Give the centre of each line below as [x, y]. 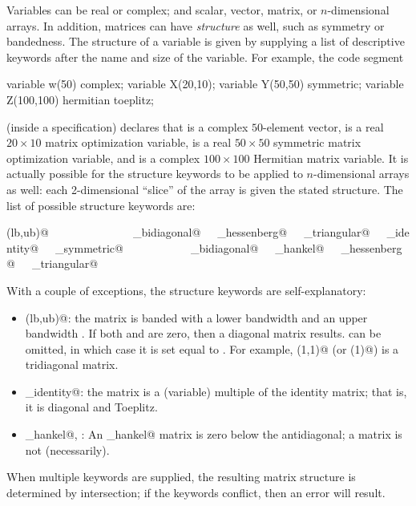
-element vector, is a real [323, 126]
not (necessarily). [67, 449]
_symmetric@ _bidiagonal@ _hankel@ [190, 247]
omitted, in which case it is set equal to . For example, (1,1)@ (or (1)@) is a [212, 348]
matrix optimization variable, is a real [138, 142]
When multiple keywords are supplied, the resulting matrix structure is [181, 477]
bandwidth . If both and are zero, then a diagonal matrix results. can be [203, 333]
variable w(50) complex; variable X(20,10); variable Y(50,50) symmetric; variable [205, 84]
